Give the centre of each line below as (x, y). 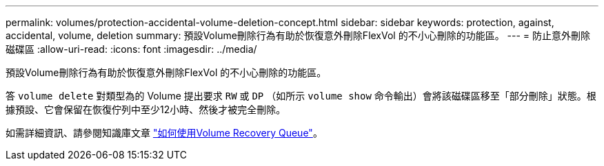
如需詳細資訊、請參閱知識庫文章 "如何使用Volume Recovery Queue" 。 (164, 133)
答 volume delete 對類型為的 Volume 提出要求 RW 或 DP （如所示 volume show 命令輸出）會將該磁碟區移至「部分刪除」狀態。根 (301, 96)
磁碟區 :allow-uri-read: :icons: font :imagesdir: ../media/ (131, 49)
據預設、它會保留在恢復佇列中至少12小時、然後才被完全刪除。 (146, 109)
